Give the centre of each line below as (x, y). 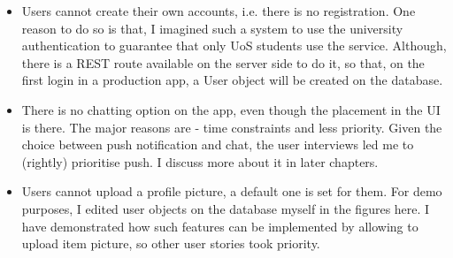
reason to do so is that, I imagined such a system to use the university (212, 28)
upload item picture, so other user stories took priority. (171, 243)
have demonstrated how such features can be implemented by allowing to (220, 226)
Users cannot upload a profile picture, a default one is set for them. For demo (232, 191)
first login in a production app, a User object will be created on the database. (232, 80)
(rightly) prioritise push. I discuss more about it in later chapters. (200, 161)
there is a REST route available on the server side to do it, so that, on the (223, 62)
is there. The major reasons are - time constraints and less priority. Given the (232, 127)
